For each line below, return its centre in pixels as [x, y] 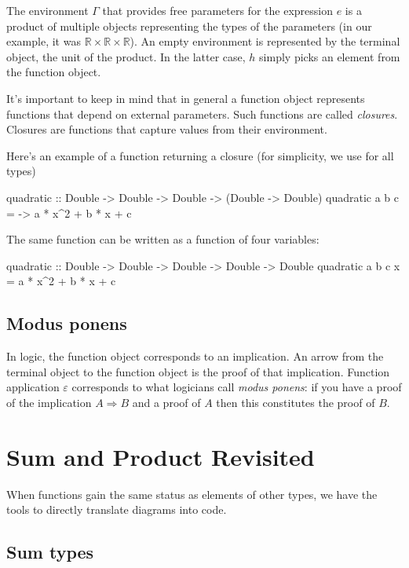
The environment [47, 10]
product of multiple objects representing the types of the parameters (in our [189, 26]
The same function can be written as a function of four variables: [163, 239]
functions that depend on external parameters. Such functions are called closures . [202, 114]
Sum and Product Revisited [161, 456]
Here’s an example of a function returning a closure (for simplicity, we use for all [200, 155]
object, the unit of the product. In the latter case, [126, 56]
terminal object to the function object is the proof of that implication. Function [198, 371]
